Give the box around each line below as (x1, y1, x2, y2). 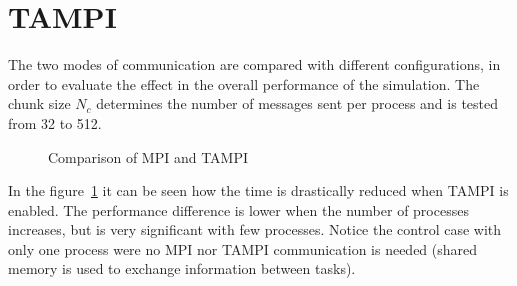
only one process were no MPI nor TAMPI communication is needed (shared (8, 238, 478, 259)
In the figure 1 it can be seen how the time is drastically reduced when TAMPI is (8, 180, 509, 201)
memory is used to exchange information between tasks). (8, 258, 356, 279)
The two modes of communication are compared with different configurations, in (8, 54, 501, 75)
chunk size (8, 93, 71, 114)
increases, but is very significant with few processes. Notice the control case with (8, 219, 502, 240)
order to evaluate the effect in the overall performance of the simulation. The (8, 73, 480, 94)
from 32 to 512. (8, 112, 102, 133)
